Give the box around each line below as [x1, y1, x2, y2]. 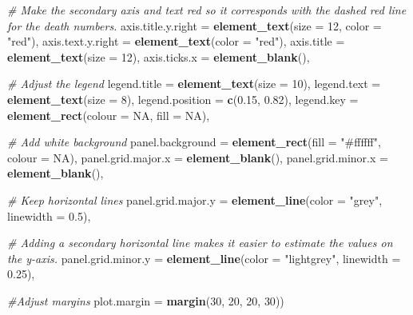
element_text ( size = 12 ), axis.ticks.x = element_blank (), [7, 48, 310, 65]
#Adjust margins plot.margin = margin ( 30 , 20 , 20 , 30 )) [7, 292, 284, 309]
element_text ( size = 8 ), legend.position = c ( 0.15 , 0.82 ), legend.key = [7, 90, 359, 107]
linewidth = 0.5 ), [7, 207, 91, 224]
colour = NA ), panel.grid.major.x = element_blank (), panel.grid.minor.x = [7, 149, 388, 165]
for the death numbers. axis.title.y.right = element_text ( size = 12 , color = [7, 17, 382, 34]
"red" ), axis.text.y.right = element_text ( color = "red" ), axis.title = [7, 33, 345, 50]
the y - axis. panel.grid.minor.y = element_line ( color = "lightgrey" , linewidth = [7, 249, 401, 266]
